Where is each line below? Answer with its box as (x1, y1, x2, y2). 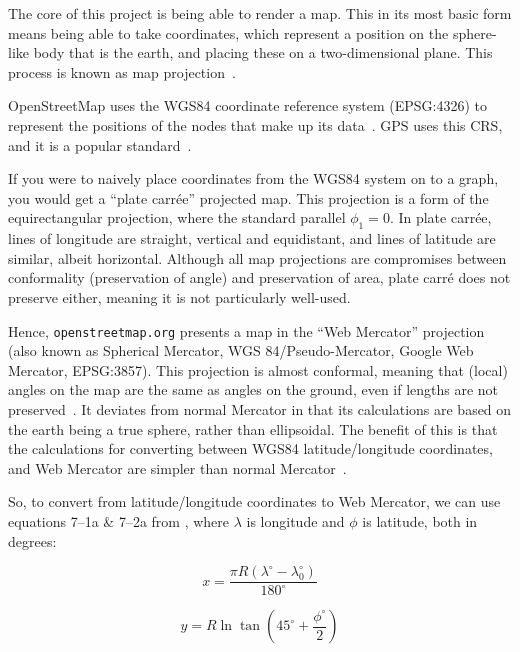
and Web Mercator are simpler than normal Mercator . (8, 457, 347, 478)
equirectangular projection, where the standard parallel (8, 207, 346, 228)
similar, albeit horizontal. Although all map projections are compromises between (8, 247, 507, 268)
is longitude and (246, 510, 345, 531)
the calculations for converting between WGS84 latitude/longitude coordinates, (8, 438, 493, 459)
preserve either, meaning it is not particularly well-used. (8, 286, 351, 307)
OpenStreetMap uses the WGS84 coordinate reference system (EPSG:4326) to (8, 95, 487, 116)
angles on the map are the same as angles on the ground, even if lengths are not (8, 379, 499, 400)
